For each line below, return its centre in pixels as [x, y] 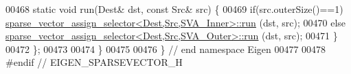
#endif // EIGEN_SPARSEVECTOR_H [94, 62]
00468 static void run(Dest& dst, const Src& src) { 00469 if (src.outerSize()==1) [174, 9]
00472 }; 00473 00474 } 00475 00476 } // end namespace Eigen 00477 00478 [166, 49]
